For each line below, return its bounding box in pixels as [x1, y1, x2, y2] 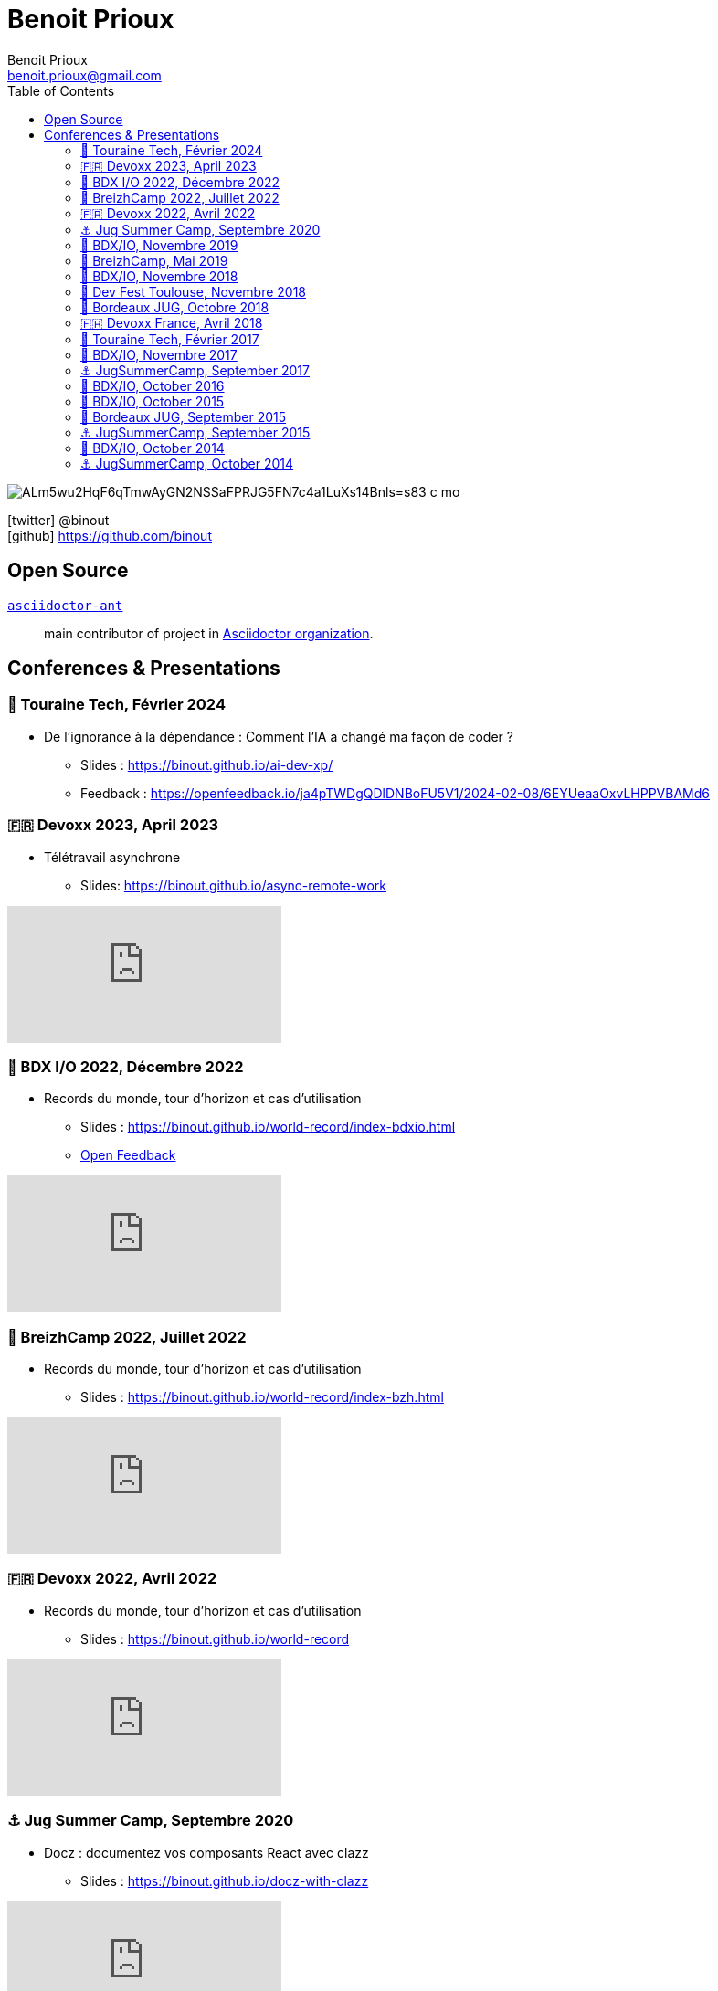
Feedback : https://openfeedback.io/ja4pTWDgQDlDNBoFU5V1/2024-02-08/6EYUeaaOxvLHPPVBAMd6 [80, 785, 711, 801]
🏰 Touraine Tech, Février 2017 [80, 331, 259, 347]
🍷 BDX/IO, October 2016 [80, 377, 225, 394]
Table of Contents [7, 82, 115, 99]
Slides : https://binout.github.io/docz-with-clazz [80, 1872, 369, 1889]
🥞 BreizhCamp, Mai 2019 [80, 252, 228, 269]
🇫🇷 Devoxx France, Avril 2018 [80, 314, 263, 331]
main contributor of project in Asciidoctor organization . [44, 625, 374, 641]
